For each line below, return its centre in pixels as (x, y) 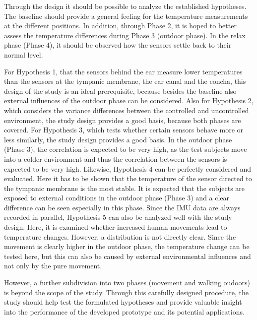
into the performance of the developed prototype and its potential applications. (124, 311)
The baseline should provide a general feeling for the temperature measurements (126, 16)
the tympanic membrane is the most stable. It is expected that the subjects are (125, 188)
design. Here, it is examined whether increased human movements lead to (116, 227)
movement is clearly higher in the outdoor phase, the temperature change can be (127, 246)
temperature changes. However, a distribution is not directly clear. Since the (120, 236)
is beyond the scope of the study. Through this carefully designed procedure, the (126, 292)
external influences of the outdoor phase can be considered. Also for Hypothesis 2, (129, 100)
